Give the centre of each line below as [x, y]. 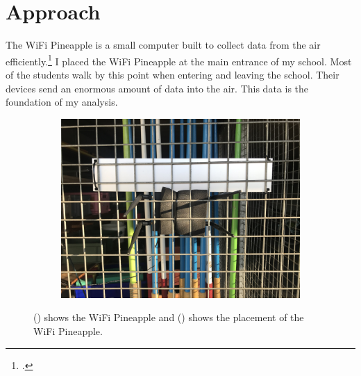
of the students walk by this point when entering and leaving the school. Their [173, 74]
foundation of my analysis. [62, 102]
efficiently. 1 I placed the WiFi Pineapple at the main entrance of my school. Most [179, 60]
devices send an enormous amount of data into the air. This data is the [157, 88]
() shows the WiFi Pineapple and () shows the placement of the [169, 317]
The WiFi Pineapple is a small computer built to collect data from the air [163, 45]
